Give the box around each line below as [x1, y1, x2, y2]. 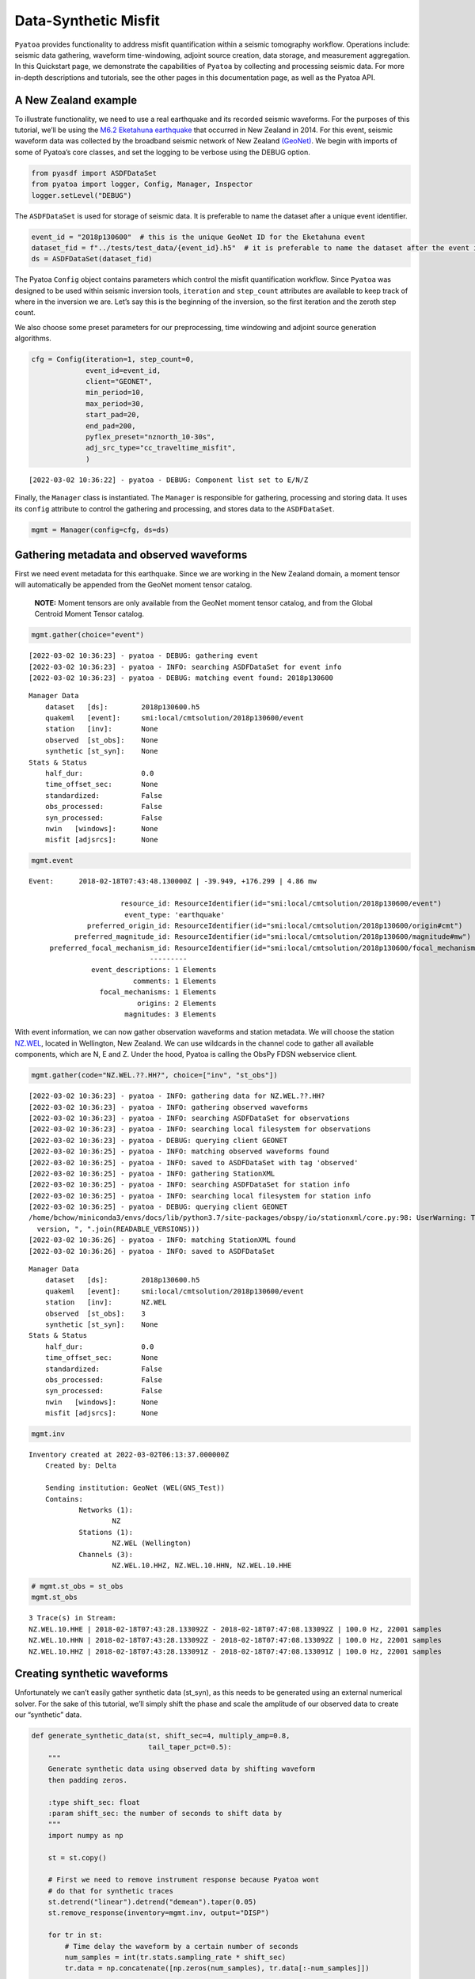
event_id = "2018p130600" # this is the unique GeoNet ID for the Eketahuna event [31, 232, 366, 241]
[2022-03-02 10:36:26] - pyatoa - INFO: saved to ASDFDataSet [28, 1247, 275, 1255]
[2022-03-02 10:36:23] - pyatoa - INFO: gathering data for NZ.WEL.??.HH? [28, 1092, 325, 1100]
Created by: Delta [44, 1461, 117, 1470]
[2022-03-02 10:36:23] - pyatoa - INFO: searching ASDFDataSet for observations [28, 1113, 351, 1122]
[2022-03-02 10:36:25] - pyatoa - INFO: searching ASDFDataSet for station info [28, 1180, 351, 1189]
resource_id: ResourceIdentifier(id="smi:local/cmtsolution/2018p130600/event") [120, 899, 443, 908]
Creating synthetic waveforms [14, 1667, 169, 1681]
